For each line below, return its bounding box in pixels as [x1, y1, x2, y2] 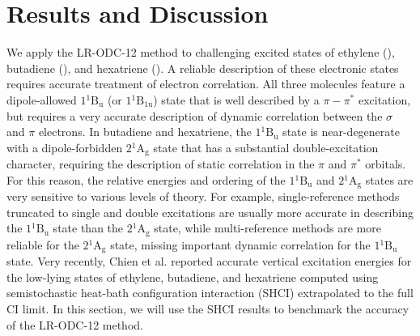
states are [365, 171, 414, 188]
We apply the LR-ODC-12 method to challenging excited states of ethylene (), [6, 44, 395, 61]
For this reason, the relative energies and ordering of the [6, 171, 286, 188]
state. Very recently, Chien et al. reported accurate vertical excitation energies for [6, 253, 412, 270]
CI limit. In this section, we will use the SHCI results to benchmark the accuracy [6, 300, 409, 317]
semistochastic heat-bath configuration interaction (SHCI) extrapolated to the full [6, 284, 414, 301]
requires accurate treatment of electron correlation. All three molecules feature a [6, 75, 405, 92]
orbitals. [365, 155, 406, 172]
